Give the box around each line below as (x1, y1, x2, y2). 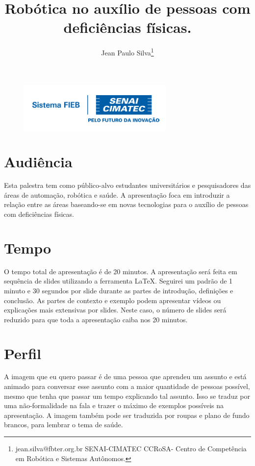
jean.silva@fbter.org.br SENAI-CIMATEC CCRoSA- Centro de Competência (15, 443, 247, 454)
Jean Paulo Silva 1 (101, 46, 154, 57)
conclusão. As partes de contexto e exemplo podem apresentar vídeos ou (4, 295, 221, 305)
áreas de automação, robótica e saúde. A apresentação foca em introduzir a (4, 189, 230, 200)
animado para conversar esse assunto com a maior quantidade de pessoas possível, (4, 381, 250, 391)
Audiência (4, 152, 73, 172)
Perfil (4, 343, 41, 363)
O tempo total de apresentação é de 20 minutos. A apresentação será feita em (4, 266, 237, 276)
